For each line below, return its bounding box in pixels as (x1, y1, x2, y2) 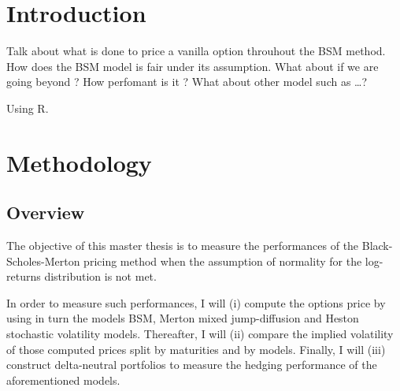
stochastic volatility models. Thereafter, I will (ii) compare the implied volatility (6, 326, 394, 342)
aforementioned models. (6, 371, 120, 388)
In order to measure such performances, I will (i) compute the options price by (6, 294, 386, 311)
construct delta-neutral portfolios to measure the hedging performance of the (6, 356, 377, 373)
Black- (361, 237, 393, 254)
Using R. (6, 99, 49, 116)
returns (6, 268, 41, 285)
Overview (6, 200, 85, 225)
